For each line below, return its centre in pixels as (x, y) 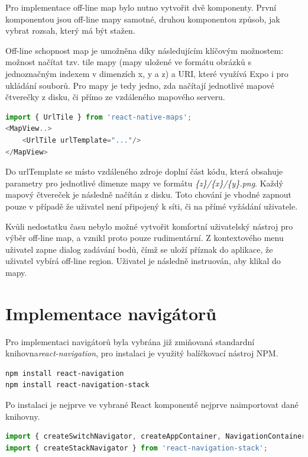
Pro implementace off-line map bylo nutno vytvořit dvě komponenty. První (141, 7)
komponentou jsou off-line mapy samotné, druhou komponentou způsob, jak (143, 19)
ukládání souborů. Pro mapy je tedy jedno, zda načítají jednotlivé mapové (140, 85)
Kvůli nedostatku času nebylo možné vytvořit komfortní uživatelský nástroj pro (149, 226)
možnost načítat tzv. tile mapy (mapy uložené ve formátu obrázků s (128, 62)
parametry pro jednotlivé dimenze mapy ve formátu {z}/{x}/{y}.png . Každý (144, 183)
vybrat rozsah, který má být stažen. (70, 30)
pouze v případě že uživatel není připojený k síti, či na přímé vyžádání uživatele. (152, 206)
